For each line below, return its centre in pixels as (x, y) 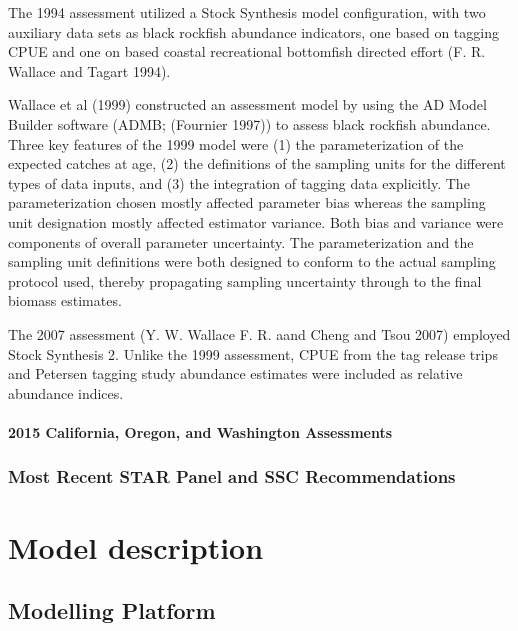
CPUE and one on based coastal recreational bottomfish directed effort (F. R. (247, 51)
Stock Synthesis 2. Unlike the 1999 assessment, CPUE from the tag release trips (253, 353)
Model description (136, 546)
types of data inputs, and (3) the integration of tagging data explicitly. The (239, 182)
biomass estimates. (65, 300)
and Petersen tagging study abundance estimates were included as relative (235, 373)
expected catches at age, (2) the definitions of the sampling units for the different (257, 163)
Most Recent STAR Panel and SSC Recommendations (232, 476)
